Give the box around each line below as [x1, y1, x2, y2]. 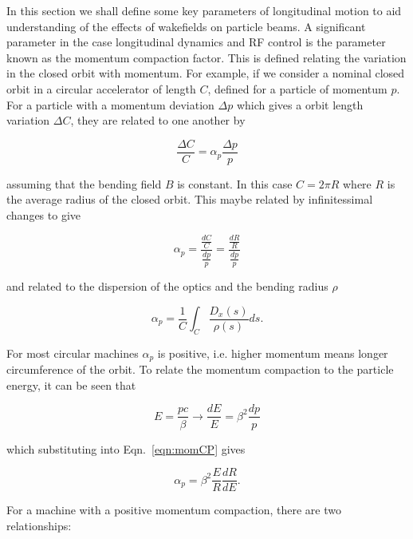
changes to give [6, 207, 81, 223]
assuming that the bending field [6, 175, 162, 192]
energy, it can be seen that [6, 376, 136, 393]
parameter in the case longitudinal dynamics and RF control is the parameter [6, 34, 386, 50]
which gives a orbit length [236, 96, 364, 113]
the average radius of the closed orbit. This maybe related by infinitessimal [6, 191, 373, 208]
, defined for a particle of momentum [207, 80, 387, 97]
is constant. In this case [177, 175, 293, 192]
